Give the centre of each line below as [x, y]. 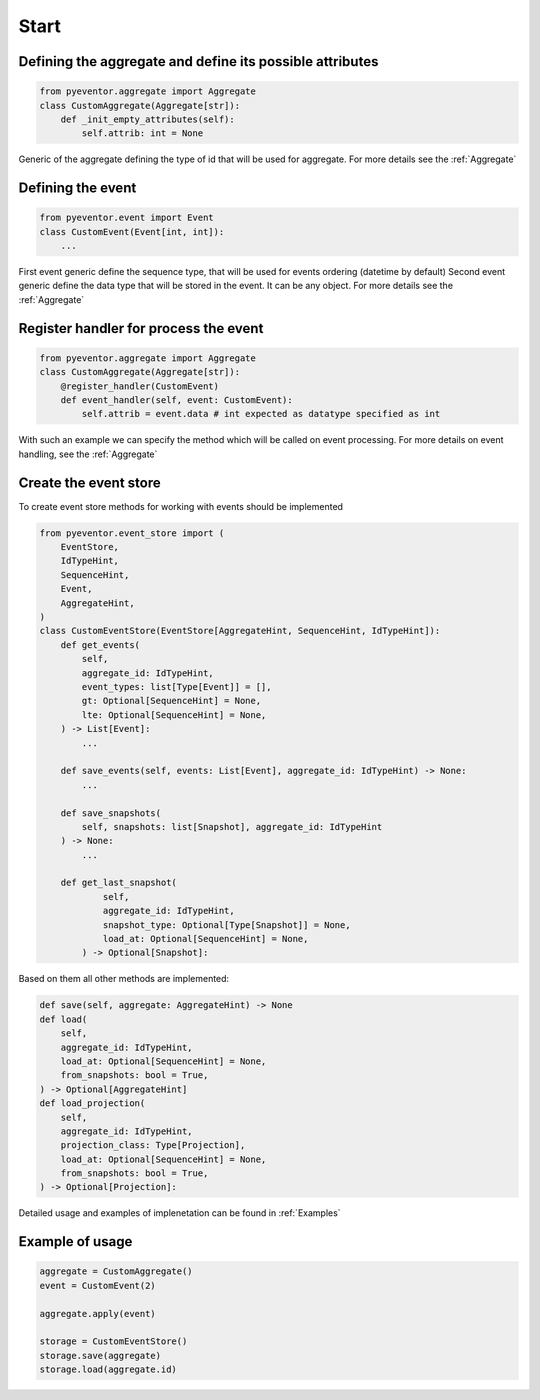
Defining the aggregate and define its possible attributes [198, 61]
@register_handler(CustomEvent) [140, 386]
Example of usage [75, 1241]
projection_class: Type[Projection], [153, 1145]
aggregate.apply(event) [98, 1313]
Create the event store [90, 482]
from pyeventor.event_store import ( [132, 533]
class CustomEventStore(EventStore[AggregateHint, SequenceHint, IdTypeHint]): [240, 631]
